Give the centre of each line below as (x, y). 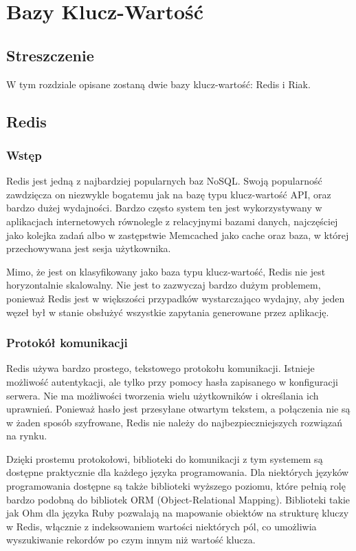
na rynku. (27, 436)
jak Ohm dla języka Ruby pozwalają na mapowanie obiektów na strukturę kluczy (178, 513)
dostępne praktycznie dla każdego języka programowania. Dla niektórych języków (178, 472)
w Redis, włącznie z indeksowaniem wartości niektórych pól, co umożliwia (162, 526)
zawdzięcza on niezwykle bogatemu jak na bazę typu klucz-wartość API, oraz (169, 194)
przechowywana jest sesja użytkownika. (89, 248)
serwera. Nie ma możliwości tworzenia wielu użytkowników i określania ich (163, 395)
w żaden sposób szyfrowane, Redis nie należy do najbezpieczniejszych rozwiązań (175, 422)
